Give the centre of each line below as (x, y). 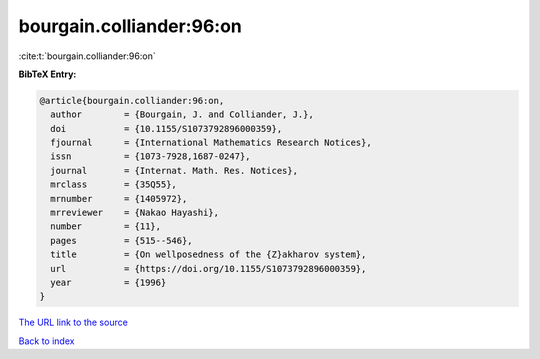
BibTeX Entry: (47, 74)
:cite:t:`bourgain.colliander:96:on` (87, 56)
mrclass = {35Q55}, (113, 184)
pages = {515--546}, (122, 240)
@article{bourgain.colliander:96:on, (132, 100)
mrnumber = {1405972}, (119, 198)
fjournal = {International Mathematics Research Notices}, (211, 143)
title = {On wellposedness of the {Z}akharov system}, (208, 254)
